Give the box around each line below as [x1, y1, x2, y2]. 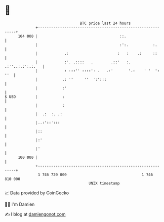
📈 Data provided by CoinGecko [4, 190, 69, 196]
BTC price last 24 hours [80, 21, 131, 26]
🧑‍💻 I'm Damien [4, 201, 35, 207]
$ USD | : [4, 94, 65, 99]
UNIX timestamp [88, 180, 120, 186]
